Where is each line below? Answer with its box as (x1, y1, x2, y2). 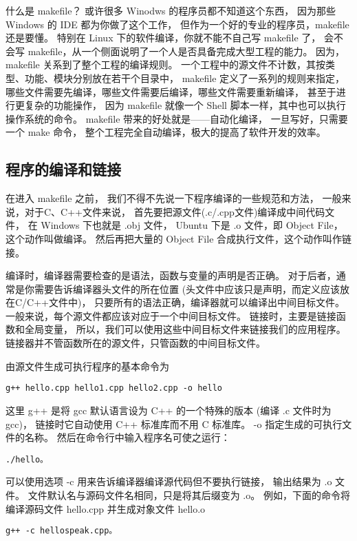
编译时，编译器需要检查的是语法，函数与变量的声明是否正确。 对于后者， (6, 268, 336, 283)
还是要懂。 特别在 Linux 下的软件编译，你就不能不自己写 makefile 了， (6, 30, 321, 45)
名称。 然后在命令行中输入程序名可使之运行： (24, 430, 230, 445)
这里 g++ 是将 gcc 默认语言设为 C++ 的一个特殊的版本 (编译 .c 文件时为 (6, 402, 332, 417)
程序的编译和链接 (6, 159, 121, 180)
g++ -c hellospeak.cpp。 (6, 526, 118, 536)
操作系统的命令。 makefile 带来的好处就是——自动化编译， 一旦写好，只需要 (6, 111, 348, 125)
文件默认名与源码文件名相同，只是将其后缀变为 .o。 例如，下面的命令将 (28, 487, 350, 502)
